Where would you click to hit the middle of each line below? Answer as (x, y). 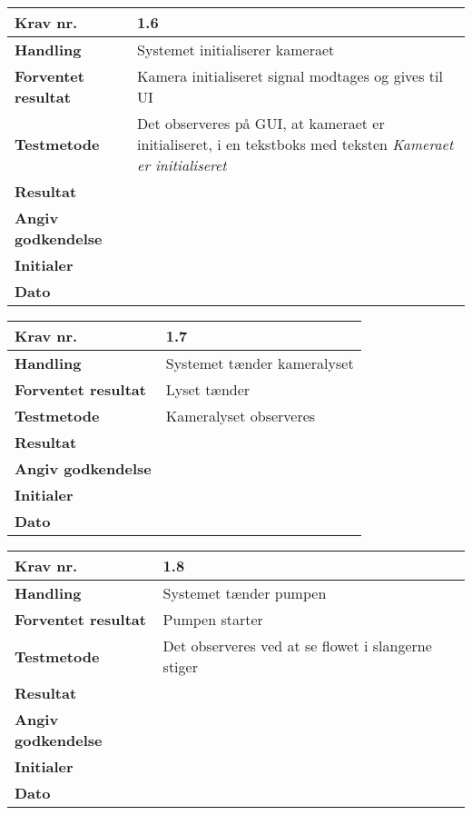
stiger (180, 666)
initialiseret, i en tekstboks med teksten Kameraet (295, 144)
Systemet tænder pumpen (245, 593)
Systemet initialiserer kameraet (236, 50)
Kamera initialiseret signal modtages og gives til (290, 76)
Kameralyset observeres (241, 416)
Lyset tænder (208, 389)
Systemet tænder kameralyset (260, 363)
